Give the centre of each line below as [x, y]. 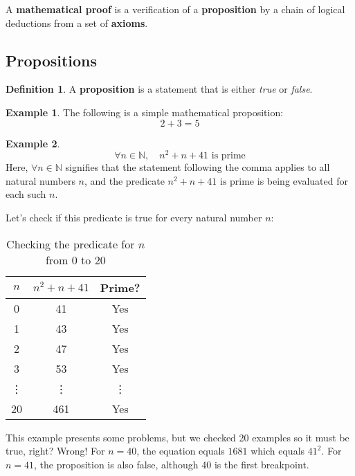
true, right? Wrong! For [55, 451]
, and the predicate [124, 180]
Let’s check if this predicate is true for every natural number [134, 218]
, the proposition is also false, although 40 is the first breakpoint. [172, 464]
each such [26, 194]
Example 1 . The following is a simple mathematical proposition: [145, 112]
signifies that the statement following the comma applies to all [198, 167]
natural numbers [40, 180]
